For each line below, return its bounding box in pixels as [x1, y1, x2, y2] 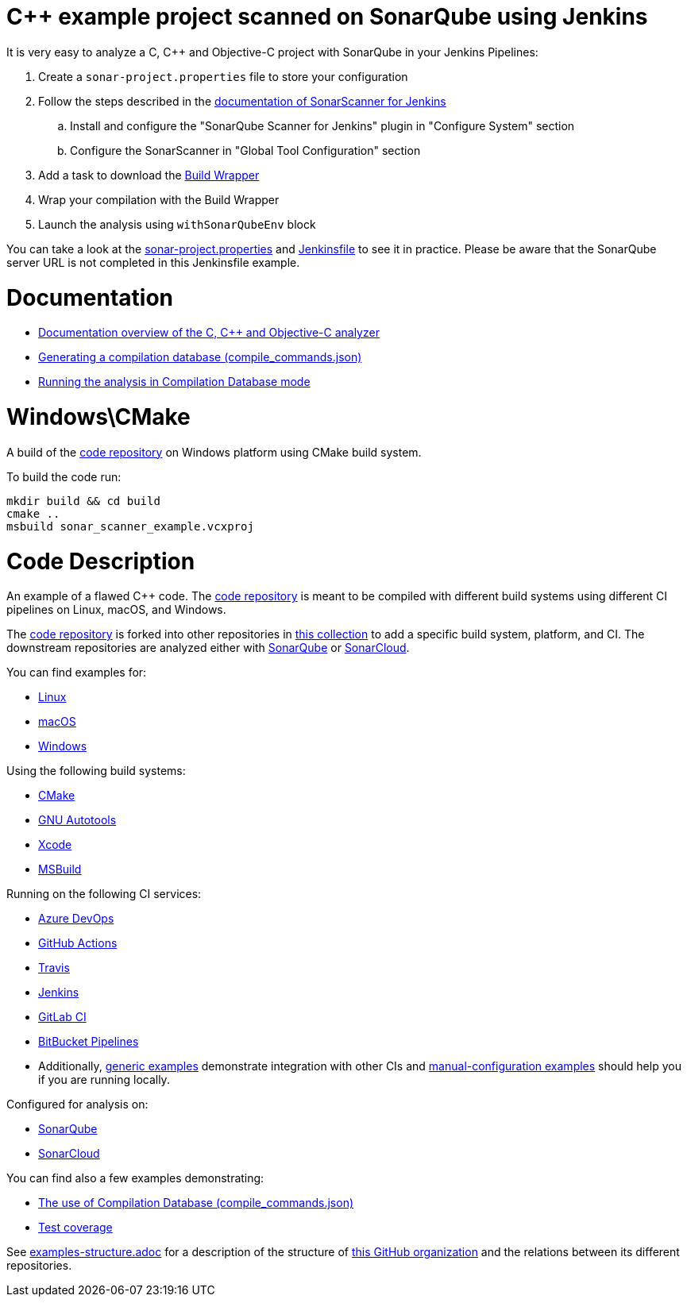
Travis [38, 961, 70, 975]
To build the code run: [6, 469, 122, 484]
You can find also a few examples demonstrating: [6, 1171, 264, 1185]
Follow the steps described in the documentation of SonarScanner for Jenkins [38, 94, 446, 108]
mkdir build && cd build [6, 494, 160, 507]
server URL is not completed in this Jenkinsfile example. [6, 255, 300, 269]
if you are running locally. [38, 1073, 170, 1087]
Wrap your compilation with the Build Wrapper [38, 192, 280, 206]
